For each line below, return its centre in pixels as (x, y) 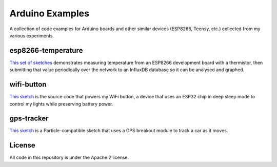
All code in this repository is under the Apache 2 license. (69, 158)
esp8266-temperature (46, 50)
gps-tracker (29, 119)
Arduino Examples (50, 13)
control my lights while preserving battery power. (61, 104)
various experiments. (32, 35)
